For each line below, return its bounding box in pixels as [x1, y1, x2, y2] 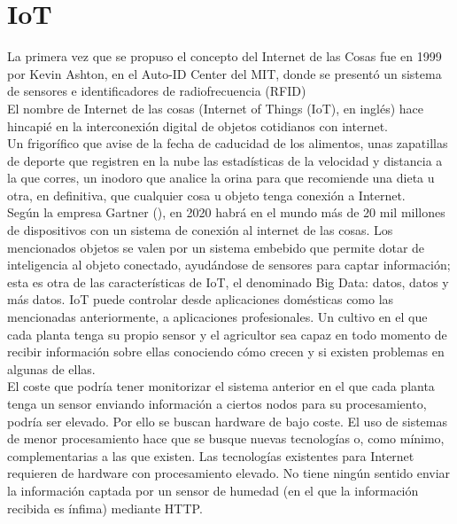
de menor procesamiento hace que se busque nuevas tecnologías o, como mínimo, [7, 429, 445, 448]
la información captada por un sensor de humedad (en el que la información [7, 481, 419, 499]
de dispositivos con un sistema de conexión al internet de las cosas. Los [7, 221, 393, 239]
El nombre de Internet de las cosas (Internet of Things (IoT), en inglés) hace [7, 98, 424, 117]
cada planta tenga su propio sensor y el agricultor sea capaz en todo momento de [7, 325, 447, 343]
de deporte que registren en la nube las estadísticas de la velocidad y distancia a [7, 151, 443, 169]
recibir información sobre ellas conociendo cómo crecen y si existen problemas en [7, 342, 445, 361]
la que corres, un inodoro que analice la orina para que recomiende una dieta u [7, 168, 435, 187]
